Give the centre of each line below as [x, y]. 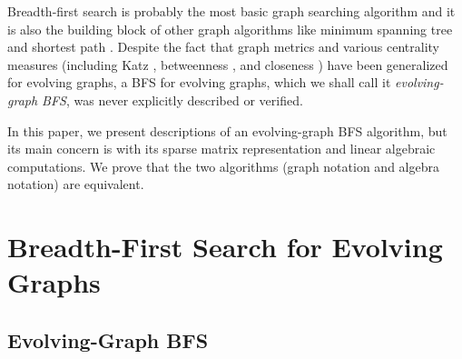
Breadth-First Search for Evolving [225, 247]
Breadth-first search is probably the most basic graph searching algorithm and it [231, 11]
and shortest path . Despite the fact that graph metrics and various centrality [224, 47]
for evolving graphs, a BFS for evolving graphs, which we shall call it [199, 82]
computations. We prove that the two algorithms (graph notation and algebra [223, 166]
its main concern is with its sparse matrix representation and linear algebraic [221, 149]
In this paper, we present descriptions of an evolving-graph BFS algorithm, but [227, 130]
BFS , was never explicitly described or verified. [172, 100]
